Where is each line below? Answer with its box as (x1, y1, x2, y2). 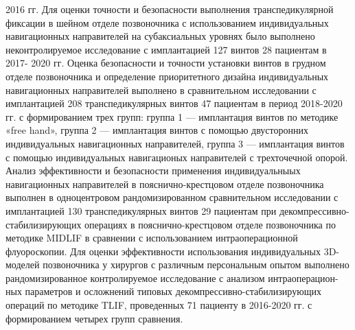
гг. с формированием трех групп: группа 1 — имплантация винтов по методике (5, 109, 339, 123)
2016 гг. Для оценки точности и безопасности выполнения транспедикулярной (5, 2, 334, 16)
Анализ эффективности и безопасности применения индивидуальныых (5, 163, 301, 178)
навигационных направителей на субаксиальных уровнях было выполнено (5, 29, 315, 43)
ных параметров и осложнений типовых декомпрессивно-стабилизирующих (5, 284, 321, 298)
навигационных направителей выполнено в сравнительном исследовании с (5, 82, 317, 97)
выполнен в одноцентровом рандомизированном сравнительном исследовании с (5, 190, 339, 204)
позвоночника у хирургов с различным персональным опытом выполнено (43, 257, 350, 272)
